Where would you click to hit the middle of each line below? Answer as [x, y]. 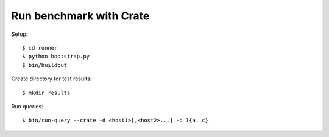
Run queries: [27, 106]
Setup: [19, 34]
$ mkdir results [46, 93]
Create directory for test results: [51, 79]
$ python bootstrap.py [56, 57]
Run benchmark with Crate [80, 16]
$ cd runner [40, 48]
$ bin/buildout [45, 65]
